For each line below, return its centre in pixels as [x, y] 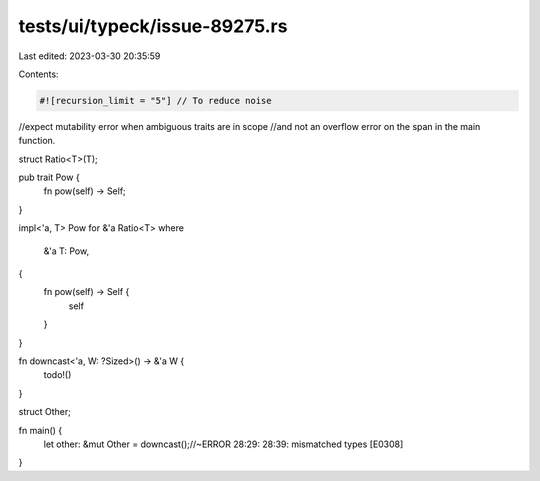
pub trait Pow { [49, 177]
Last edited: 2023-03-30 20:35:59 [89, 56]
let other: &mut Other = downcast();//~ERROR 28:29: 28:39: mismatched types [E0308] [223, 444]
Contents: [38, 74]
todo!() [57, 375]
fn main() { [40, 430]
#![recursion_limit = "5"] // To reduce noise [155, 100]
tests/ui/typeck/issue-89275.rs [153, 26]
